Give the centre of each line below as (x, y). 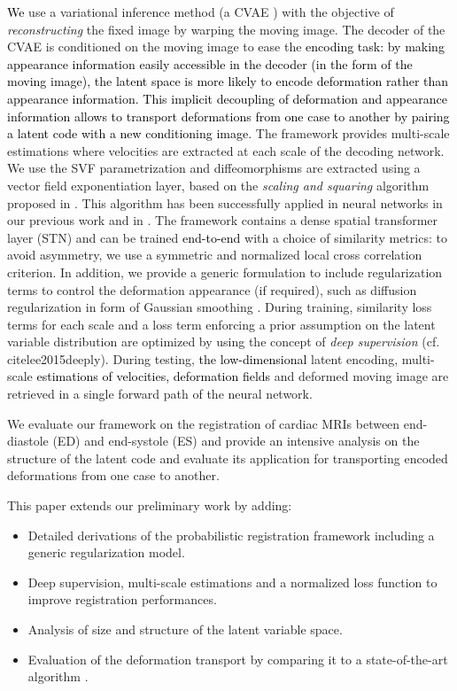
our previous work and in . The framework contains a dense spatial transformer (223, 220)
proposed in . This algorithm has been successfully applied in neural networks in (225, 202)
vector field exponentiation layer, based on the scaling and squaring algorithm (218, 185)
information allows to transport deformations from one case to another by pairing (228, 116)
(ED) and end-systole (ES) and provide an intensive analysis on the (236, 441)
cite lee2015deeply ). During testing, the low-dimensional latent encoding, (203, 358)
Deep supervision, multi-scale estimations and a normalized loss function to (232, 582)
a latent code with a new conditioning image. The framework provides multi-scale (228, 133)
